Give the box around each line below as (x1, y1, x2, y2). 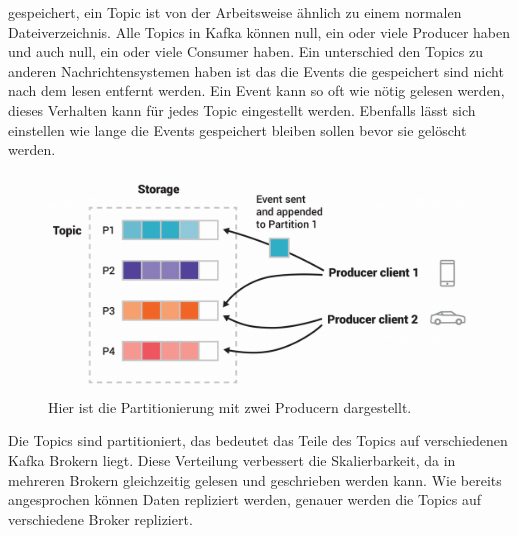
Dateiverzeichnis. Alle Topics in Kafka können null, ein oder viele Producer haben (8, 21, 511, 42)
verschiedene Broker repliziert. (8, 508, 193, 529)
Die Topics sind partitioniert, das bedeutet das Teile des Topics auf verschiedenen (8, 430, 508, 451)
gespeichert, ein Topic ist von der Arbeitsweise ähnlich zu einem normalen (8, 2, 462, 22)
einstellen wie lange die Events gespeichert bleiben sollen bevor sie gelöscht (8, 119, 467, 140)
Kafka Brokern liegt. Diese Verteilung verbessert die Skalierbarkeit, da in (8, 449, 456, 470)
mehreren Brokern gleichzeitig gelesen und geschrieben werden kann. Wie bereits (8, 469, 502, 490)
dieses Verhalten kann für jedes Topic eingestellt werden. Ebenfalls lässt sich (8, 99, 476, 120)
